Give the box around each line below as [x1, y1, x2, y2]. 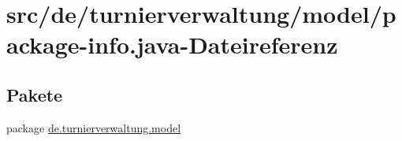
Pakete [6, 82, 63, 106]
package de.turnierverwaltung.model [6, 119, 181, 135]
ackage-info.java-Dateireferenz [6, 28, 338, 61]
